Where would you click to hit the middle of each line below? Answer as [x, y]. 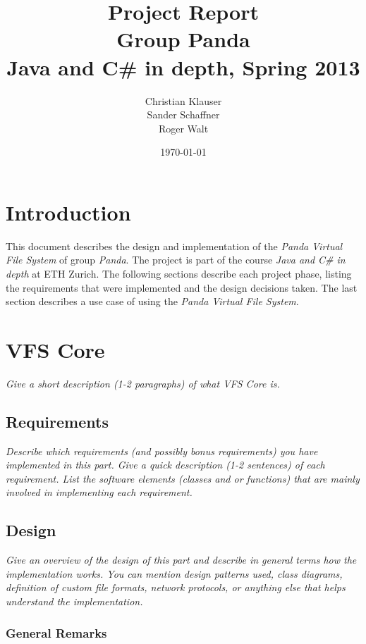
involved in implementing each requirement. [99, 492]
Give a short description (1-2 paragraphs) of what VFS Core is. [143, 383]
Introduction [68, 212]
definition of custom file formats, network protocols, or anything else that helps [176, 587]
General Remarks [56, 632]
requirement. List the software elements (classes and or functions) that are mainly [183, 478]
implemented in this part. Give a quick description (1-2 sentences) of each [165, 465]
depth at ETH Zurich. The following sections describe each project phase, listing [179, 273]
